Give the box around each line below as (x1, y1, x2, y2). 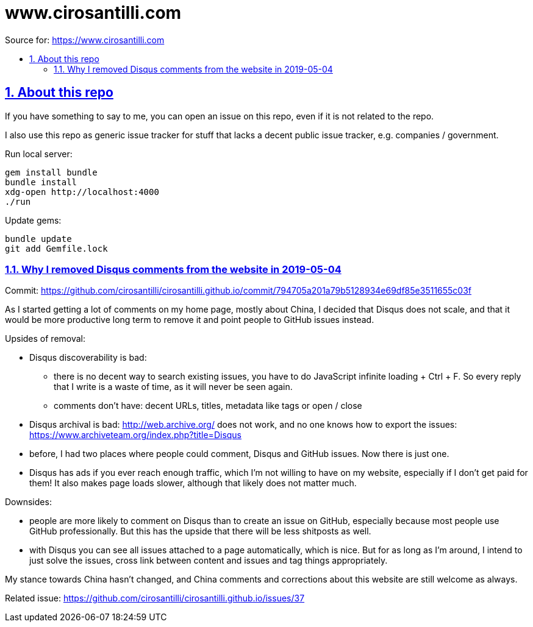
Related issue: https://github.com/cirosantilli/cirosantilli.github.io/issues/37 (5, 593, 305, 604)
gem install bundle (5, 167, 98, 177)
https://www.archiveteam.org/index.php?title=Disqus (29, 430, 242, 441)
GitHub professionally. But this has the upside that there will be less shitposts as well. (29, 526, 371, 537)
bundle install (5, 177, 77, 187)
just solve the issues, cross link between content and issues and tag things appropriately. (29, 555, 388, 566)
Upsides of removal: (5, 333, 86, 344)
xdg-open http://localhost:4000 (5, 186, 159, 197)
